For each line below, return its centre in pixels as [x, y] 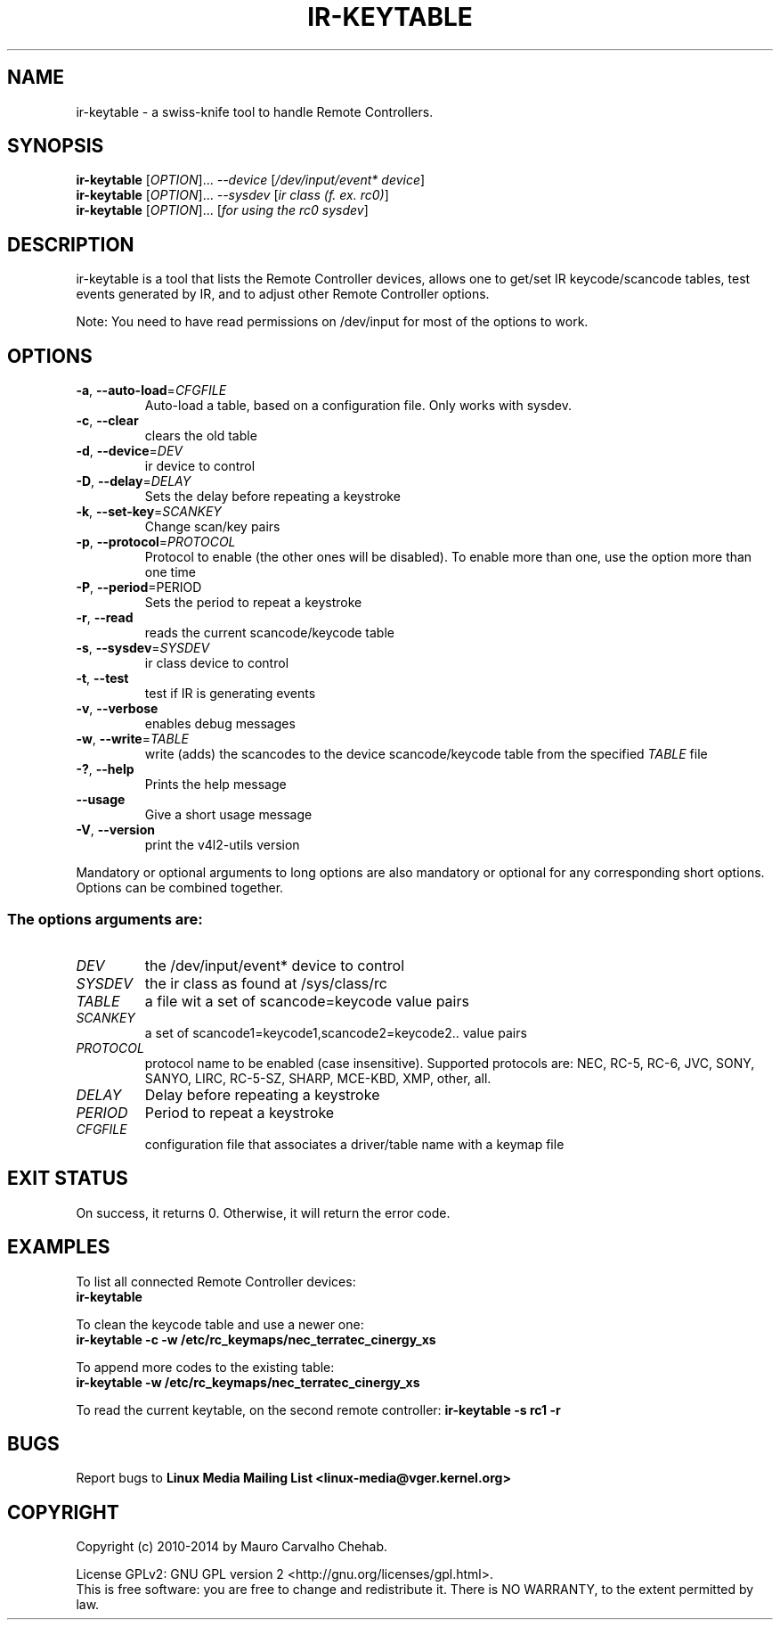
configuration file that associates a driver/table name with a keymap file [354, 1144]
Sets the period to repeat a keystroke [253, 603]
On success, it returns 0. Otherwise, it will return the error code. [263, 1212]
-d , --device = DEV [129, 451]
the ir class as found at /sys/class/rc [266, 983]
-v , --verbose [117, 709]
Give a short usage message [228, 815]
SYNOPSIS [56, 146]
